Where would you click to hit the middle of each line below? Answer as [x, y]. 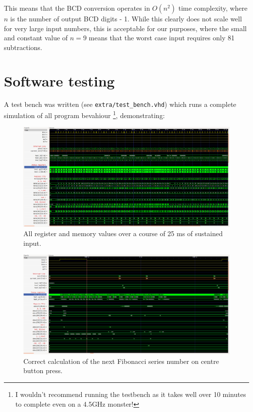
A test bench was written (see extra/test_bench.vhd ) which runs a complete [120, 104]
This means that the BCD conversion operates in [77, 8]
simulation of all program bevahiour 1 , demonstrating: [84, 114]
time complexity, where [213, 8]
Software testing [59, 80]
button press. [43, 370]
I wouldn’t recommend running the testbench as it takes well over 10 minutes [131, 394]
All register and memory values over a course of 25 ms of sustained [123, 233]
